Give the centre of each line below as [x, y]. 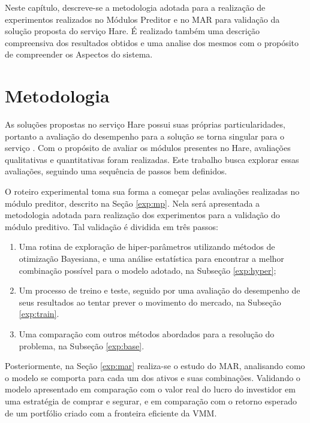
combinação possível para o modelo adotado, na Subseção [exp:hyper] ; [148, 270]
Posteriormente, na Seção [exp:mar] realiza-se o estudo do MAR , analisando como [155, 366]
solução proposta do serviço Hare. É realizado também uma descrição [132, 31]
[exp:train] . [39, 314]
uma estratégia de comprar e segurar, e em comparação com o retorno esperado [151, 401]
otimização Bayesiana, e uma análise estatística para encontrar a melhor [151, 259]
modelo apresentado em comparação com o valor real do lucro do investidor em [150, 389]
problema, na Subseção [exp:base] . [82, 345]
